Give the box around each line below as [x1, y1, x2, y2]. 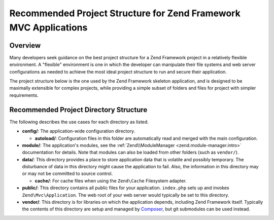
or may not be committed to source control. [22, 170, 113, 177]
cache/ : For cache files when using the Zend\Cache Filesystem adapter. [35, 177, 187, 184]
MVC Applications [9, 22, 88, 33]
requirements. [9, 92, 39, 98]
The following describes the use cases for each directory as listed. [9, 119, 149, 125]
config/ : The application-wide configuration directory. [22, 128, 135, 134]
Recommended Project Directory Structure [9, 105, 148, 114]
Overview [9, 41, 41, 50]
